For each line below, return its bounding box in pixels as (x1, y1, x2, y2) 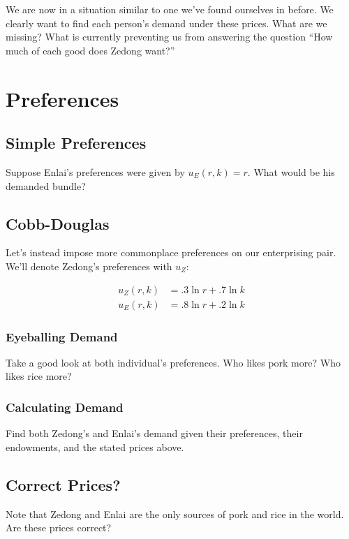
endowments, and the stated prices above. (6, 439, 184, 454)
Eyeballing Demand (6, 327, 118, 345)
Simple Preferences (6, 132, 147, 154)
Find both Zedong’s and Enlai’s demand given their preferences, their (6, 426, 303, 441)
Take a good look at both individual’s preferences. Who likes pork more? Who (6, 355, 341, 369)
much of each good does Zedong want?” (6, 43, 175, 57)
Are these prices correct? (6, 520, 112, 535)
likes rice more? (6, 369, 72, 383)
